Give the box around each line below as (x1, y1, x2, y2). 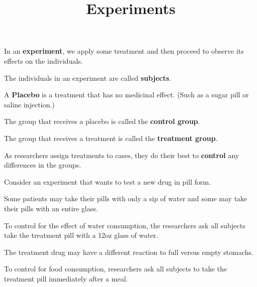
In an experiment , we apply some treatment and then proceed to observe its (4, 46, 244, 56)
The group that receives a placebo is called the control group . (4, 116, 200, 126)
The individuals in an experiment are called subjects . (4, 72, 172, 83)
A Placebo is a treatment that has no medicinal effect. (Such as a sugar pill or (4, 89, 249, 100)
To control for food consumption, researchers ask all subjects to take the (4, 263, 227, 274)
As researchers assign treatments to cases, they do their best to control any (4, 150, 239, 160)
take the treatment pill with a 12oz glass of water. (4, 230, 158, 240)
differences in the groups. (4, 160, 81, 170)
